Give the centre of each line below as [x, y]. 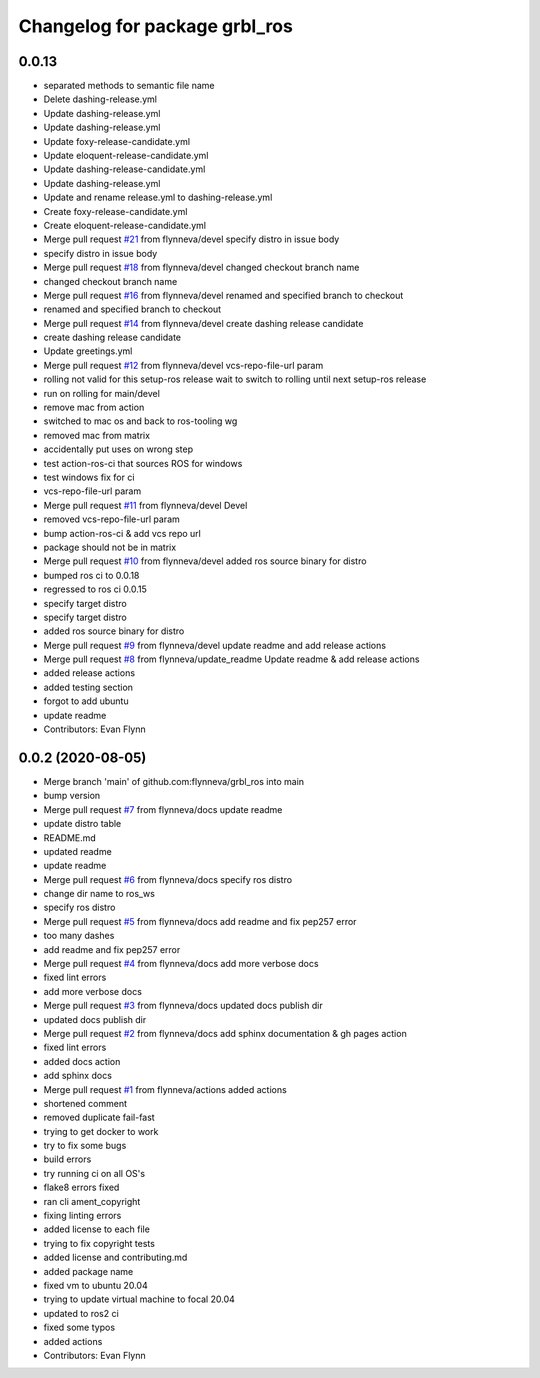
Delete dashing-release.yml [100, 99]
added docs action [82, 1061]
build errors [67, 1159]
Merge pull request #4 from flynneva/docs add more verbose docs [181, 964]
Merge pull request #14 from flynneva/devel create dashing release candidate [203, 323]
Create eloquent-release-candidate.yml [125, 225]
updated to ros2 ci [81, 1313]
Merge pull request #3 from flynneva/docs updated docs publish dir [183, 1006]
